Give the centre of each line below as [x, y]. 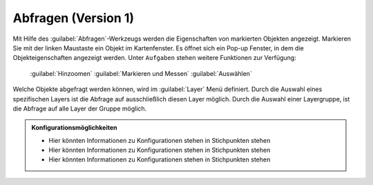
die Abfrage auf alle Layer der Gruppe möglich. [80, 108]
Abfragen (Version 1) [74, 18]
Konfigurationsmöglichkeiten [74, 128]
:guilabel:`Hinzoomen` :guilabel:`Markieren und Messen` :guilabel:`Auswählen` [141, 73]
